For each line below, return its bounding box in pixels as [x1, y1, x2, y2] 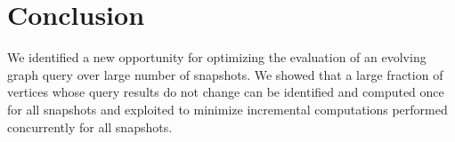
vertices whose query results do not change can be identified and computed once [7, 83, 444, 101]
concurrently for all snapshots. [7, 117, 173, 136]
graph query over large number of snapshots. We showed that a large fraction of [7, 65, 443, 83]
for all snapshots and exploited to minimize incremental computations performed [7, 99, 448, 118]
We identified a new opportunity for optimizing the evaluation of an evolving [7, 48, 427, 67]
